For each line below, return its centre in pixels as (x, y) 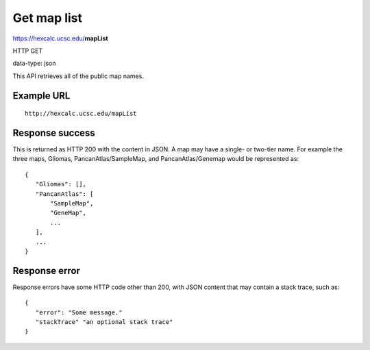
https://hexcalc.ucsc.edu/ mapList (61, 38)
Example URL (41, 96)
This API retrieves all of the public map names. (78, 76)
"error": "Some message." (79, 312)
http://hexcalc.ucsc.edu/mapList (81, 114)
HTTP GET (28, 51)
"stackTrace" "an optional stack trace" (104, 322)
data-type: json (34, 63)
